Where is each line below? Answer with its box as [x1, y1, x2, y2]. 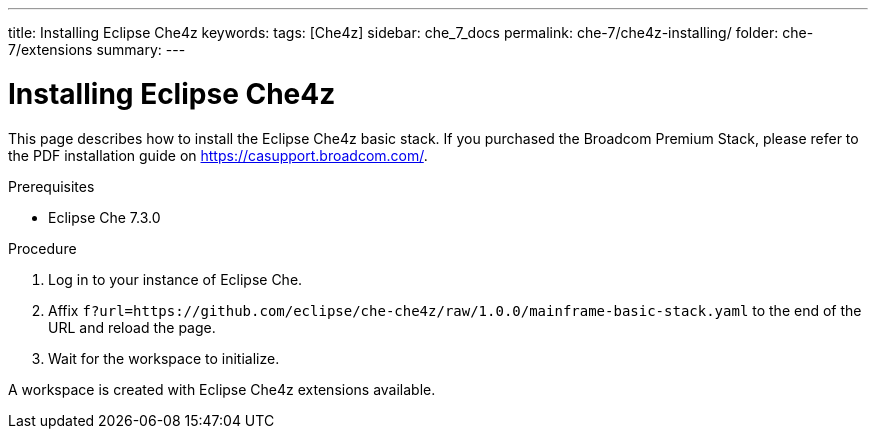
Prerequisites [8, 177, 95, 195]
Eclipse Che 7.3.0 [48, 208, 161, 226]
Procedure [8, 239, 77, 257]
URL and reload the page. [48, 318, 216, 336]
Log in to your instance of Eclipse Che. [48, 270, 303, 288]
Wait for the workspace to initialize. [48, 349, 280, 367]
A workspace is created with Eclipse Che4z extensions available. [8, 380, 436, 398]
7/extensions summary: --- [8, 41, 186, 58]
